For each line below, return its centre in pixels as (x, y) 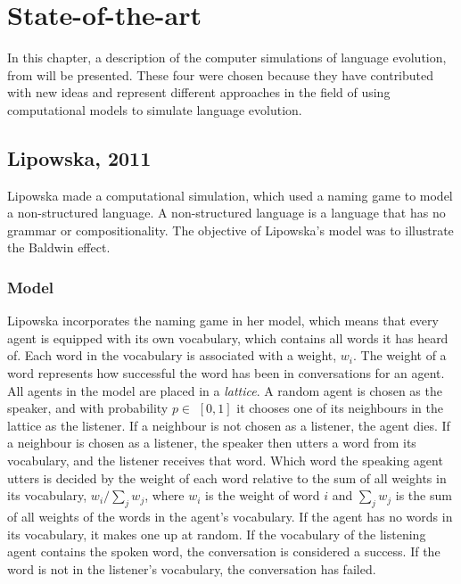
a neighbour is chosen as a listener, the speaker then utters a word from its (212, 443)
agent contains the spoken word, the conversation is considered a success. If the (224, 551)
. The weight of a (400, 355)
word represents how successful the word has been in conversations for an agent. (226, 373)
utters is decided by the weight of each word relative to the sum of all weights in (227, 477)
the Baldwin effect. (59, 247)
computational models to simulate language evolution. (155, 109)
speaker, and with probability (88, 408)
